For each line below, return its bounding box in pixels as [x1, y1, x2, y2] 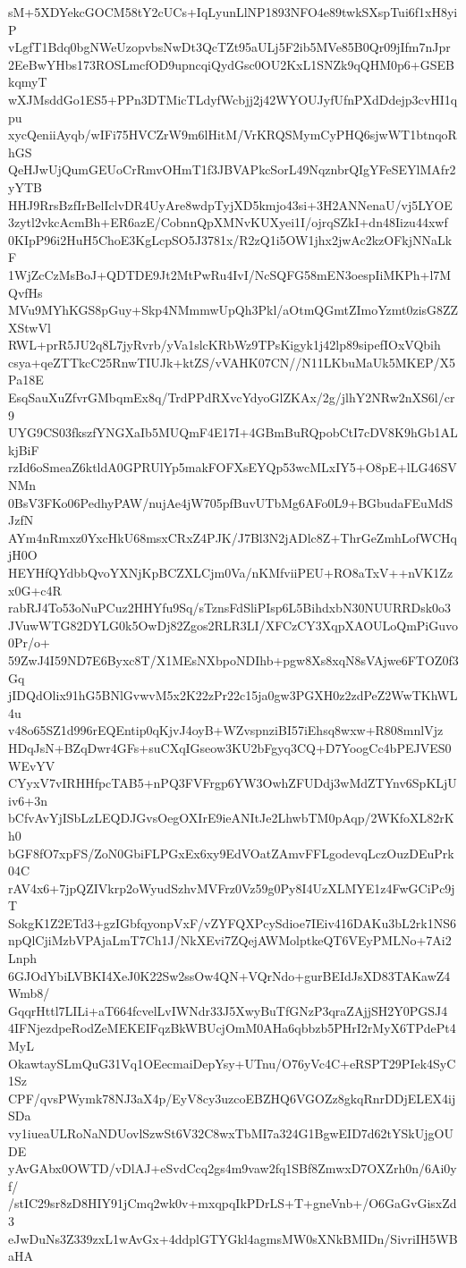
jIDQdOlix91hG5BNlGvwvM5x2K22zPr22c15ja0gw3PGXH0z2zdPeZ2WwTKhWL [8, 686, 458, 705]
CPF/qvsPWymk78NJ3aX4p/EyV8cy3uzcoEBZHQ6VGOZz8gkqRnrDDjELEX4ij [8, 1088, 456, 1107]
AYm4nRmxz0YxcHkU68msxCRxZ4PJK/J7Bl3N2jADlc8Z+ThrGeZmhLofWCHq [8, 528, 457, 546]
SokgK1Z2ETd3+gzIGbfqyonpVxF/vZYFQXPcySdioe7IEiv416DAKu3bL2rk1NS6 [8, 913, 456, 932]
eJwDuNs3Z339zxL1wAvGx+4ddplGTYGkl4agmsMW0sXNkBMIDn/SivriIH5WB [8, 1229, 458, 1247]
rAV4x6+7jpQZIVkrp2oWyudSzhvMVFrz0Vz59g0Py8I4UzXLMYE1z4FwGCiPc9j [8, 878, 455, 897]
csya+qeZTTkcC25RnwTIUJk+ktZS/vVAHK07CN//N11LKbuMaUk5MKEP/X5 [8, 352, 456, 371]
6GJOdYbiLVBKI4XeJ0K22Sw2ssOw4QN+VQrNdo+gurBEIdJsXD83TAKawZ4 [8, 966, 451, 985]
